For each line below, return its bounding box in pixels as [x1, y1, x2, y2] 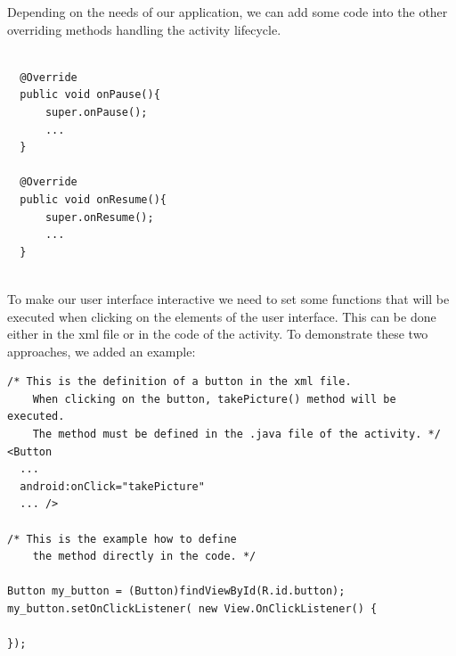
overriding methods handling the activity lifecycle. [7, 20, 281, 38]
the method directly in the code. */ [32, 550, 256, 563]
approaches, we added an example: [7, 341, 196, 360]
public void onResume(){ [20, 193, 167, 206]
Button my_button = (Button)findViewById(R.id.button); [7, 585, 346, 598]
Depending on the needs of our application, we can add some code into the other [7, 3, 448, 20]
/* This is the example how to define [7, 532, 237, 545]
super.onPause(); [45, 105, 148, 119]
